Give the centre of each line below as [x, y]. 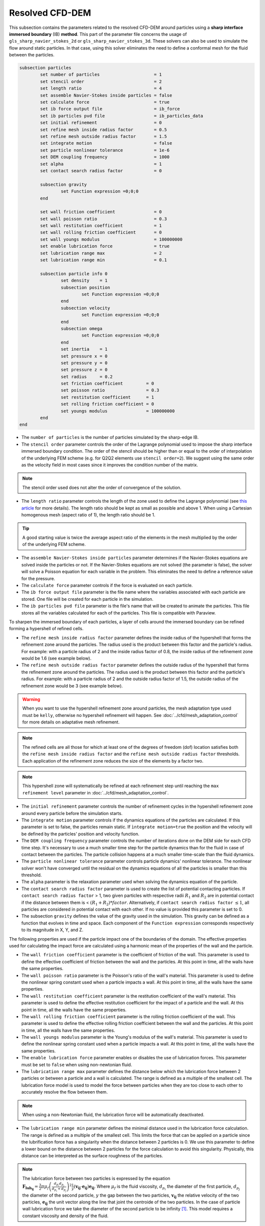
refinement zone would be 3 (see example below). [72, 686]
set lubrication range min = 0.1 [104, 260]
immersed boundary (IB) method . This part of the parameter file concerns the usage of [98, 34]
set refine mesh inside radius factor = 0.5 [104, 129]
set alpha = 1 [101, 164]
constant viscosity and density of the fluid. [66, 1216]
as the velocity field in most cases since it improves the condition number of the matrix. [110, 465]
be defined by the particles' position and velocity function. [80, 834]
